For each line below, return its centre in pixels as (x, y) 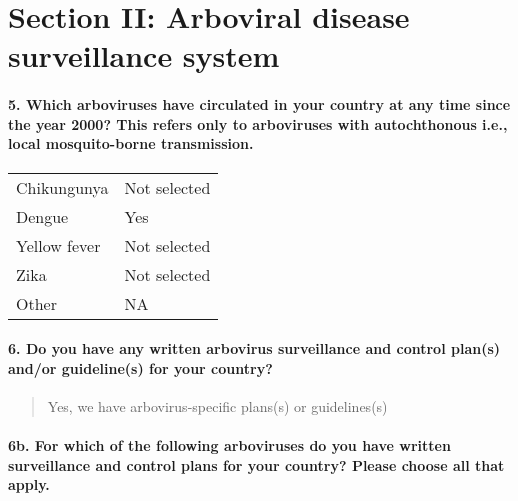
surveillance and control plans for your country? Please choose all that (256, 464)
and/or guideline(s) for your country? (140, 367)
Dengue (42, 216)
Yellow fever (58, 245)
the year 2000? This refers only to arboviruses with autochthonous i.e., (258, 123)
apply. (29, 484)
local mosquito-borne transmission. (131, 143)
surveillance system (144, 55)
